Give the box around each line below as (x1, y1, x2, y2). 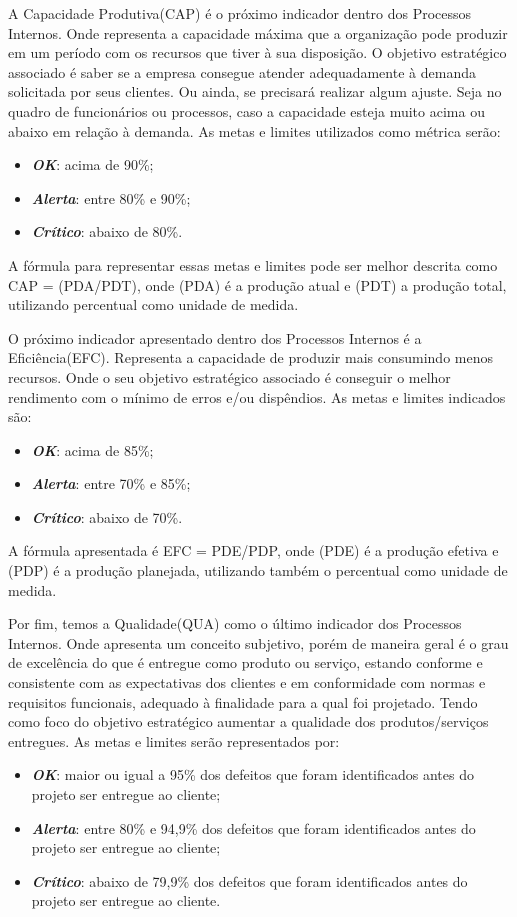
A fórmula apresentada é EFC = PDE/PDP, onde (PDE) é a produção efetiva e (8, 540, 499, 561)
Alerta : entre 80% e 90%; (31, 187, 191, 208)
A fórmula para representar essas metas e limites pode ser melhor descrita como (8, 254, 498, 275)
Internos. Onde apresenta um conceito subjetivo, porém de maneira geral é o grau (8, 632, 509, 653)
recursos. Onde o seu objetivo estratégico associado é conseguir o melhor (8, 366, 451, 387)
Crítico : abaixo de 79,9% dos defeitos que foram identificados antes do (31, 870, 468, 891)
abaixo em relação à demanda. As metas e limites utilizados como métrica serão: (8, 120, 501, 141)
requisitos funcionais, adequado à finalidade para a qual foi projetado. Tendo (8, 691, 478, 712)
